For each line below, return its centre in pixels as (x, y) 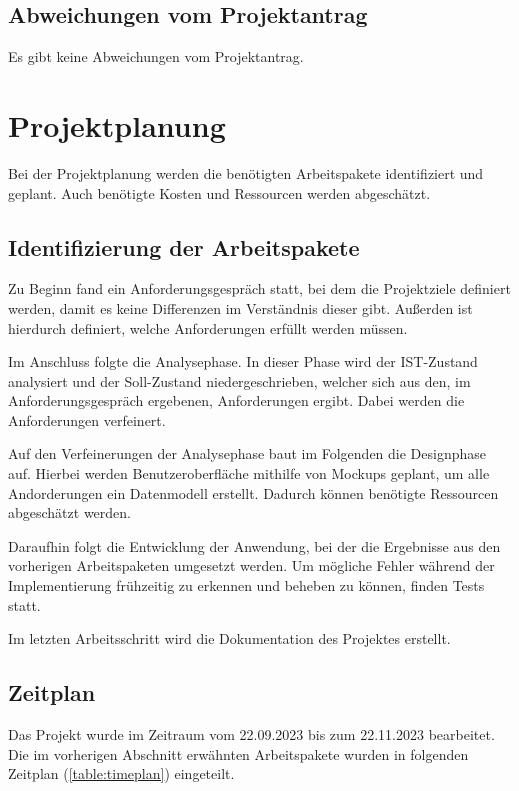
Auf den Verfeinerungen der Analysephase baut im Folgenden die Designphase (247, 453)
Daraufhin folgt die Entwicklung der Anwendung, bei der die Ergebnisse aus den (254, 545)
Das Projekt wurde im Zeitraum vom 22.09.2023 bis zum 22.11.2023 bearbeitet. (251, 734)
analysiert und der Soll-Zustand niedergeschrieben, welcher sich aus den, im (239, 380)
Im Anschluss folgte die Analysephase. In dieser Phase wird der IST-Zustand (243, 361)
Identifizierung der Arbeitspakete (184, 246)
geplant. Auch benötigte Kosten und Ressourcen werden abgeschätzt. (219, 192)
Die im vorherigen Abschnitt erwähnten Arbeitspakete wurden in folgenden (238, 753)
